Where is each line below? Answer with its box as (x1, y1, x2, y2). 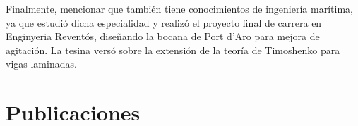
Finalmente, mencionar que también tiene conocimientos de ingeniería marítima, (6, 1, 353, 15)
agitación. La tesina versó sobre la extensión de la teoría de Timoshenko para (6, 42, 340, 57)
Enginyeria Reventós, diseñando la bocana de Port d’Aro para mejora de (6, 29, 320, 44)
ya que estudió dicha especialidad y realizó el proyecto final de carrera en (6, 15, 322, 30)
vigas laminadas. (6, 56, 77, 71)
